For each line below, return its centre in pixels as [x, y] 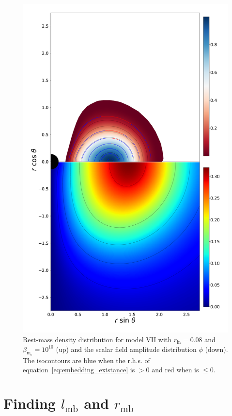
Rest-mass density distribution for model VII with [97, 339]
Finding [30, 403]
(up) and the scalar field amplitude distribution [126, 349]
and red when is [175, 370]
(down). [217, 349]
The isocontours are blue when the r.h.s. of [86, 360]
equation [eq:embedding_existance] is [79, 370]
